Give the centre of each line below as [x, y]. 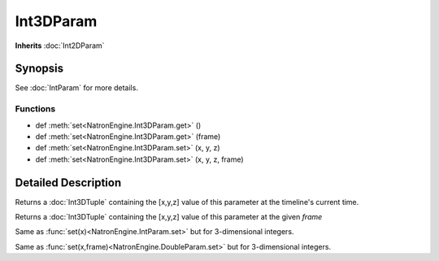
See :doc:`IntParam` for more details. [76, 88]
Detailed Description [68, 183]
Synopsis [39, 69]
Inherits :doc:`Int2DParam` [60, 46]
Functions [35, 109]
